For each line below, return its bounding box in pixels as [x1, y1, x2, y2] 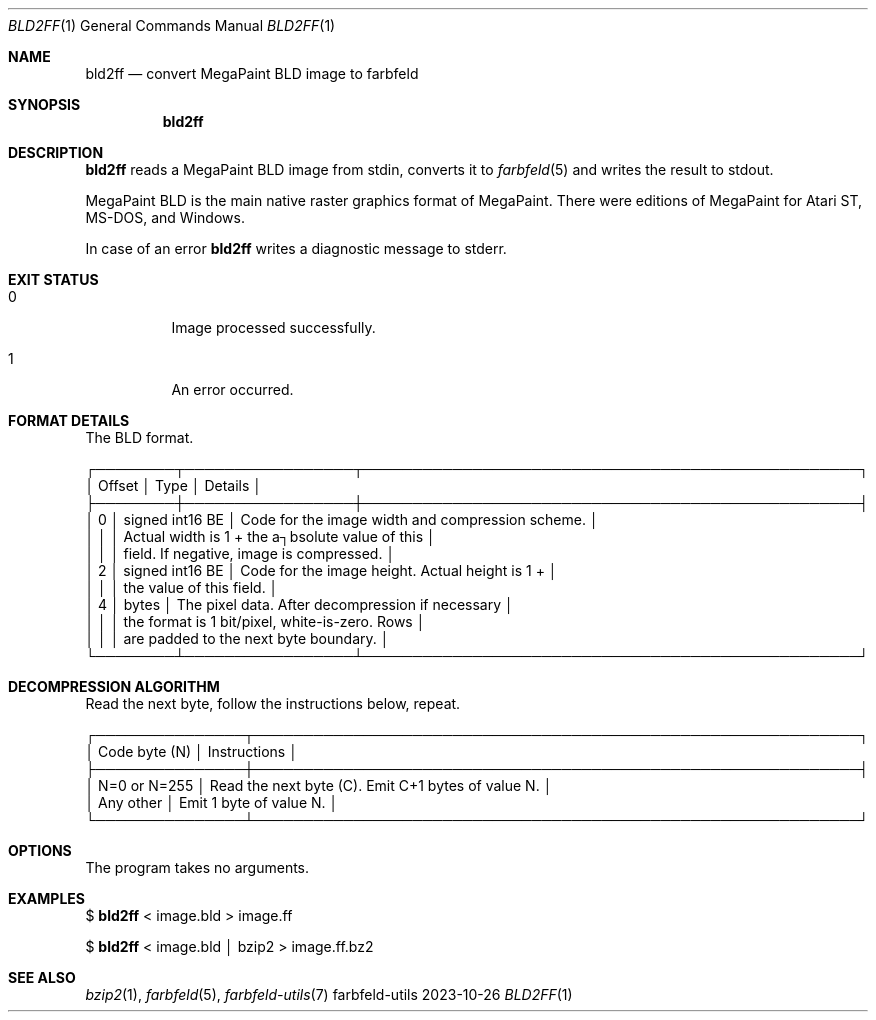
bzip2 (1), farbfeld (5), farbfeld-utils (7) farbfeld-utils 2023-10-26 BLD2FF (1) [85, 986, 573, 1003]
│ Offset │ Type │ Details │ [85, 477, 263, 494]
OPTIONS [8, 842, 72, 859]
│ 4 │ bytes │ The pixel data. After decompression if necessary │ [85, 596, 514, 613]
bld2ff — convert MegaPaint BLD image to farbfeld [85, 65, 419, 82]
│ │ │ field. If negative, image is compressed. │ [85, 545, 396, 562]
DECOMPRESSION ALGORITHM [8, 678, 220, 695]
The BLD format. [85, 429, 194, 446]
